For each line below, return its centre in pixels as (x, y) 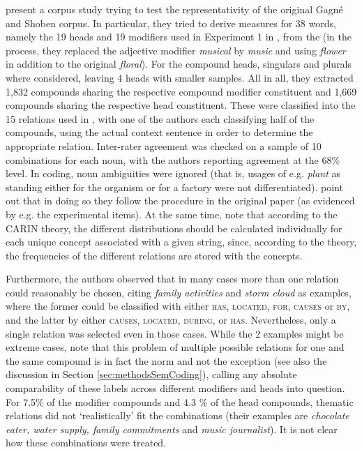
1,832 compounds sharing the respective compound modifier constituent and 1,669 (181, 91)
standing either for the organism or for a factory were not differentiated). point (174, 187)
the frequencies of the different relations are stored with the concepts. (154, 255)
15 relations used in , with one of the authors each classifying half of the (160, 118)
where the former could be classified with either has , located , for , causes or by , (178, 306)
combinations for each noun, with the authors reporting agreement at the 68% (173, 159)
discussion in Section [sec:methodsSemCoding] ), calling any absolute (151, 374)
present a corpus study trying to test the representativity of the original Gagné (174, 9)
